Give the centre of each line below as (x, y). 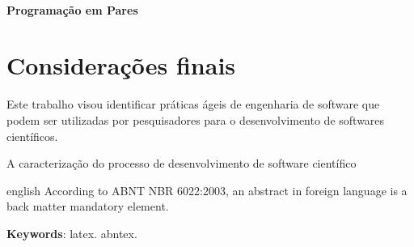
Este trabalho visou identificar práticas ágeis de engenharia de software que (193, 104)
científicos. (32, 136)
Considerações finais (121, 65)
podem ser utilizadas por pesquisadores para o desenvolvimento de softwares (196, 119)
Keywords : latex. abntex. (72, 233)
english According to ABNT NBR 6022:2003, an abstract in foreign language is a (207, 190)
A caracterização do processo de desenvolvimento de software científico (182, 163)
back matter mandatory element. (88, 206)
